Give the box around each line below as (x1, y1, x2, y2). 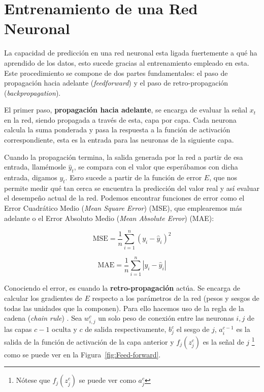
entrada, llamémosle (4, 161, 66, 172)
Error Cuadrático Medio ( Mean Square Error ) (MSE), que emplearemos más (4, 203, 242, 213)
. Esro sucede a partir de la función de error (65, 172, 202, 183)
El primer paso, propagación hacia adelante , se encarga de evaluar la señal (4, 104, 248, 115)
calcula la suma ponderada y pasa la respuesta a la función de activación (4, 124, 230, 135)
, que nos (209, 172, 238, 183)
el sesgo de (176, 324, 210, 334)
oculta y (52, 324, 77, 334)
